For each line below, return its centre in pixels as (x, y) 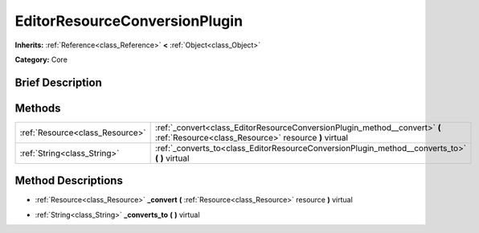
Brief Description (58, 82)
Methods (38, 108)
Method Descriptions (69, 181)
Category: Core (41, 59)
